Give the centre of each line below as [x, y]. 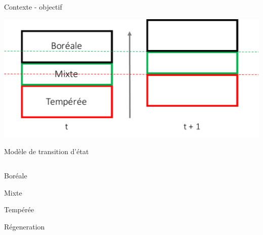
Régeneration [25, 226]
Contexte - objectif [33, 7]
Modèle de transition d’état [47, 151]
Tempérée [19, 209]
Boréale [16, 176]
